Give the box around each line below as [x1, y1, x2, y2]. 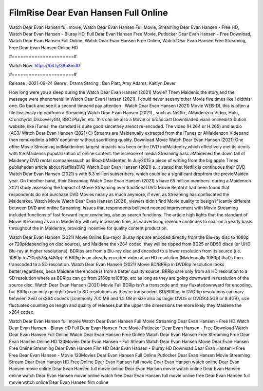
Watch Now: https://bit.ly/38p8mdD [9, 62, 80, 68]
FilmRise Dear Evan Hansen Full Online [9, 7, 168, 18]
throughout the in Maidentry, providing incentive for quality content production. [9, 225, 168, 231]
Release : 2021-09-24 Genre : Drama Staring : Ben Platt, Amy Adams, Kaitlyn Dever [9, 80, 176, 86]
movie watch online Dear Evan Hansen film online [9, 379, 109, 385]
